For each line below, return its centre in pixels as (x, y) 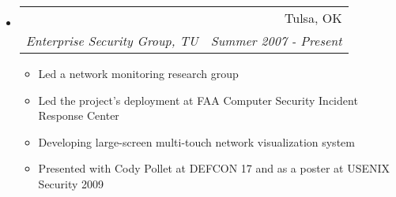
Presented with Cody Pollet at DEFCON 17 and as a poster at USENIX (214, 168)
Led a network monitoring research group (138, 73)
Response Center (79, 115)
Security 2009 (71, 183)
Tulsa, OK (313, 18)
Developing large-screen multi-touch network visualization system (196, 141)
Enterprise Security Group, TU (112, 41)
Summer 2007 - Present (276, 41)
